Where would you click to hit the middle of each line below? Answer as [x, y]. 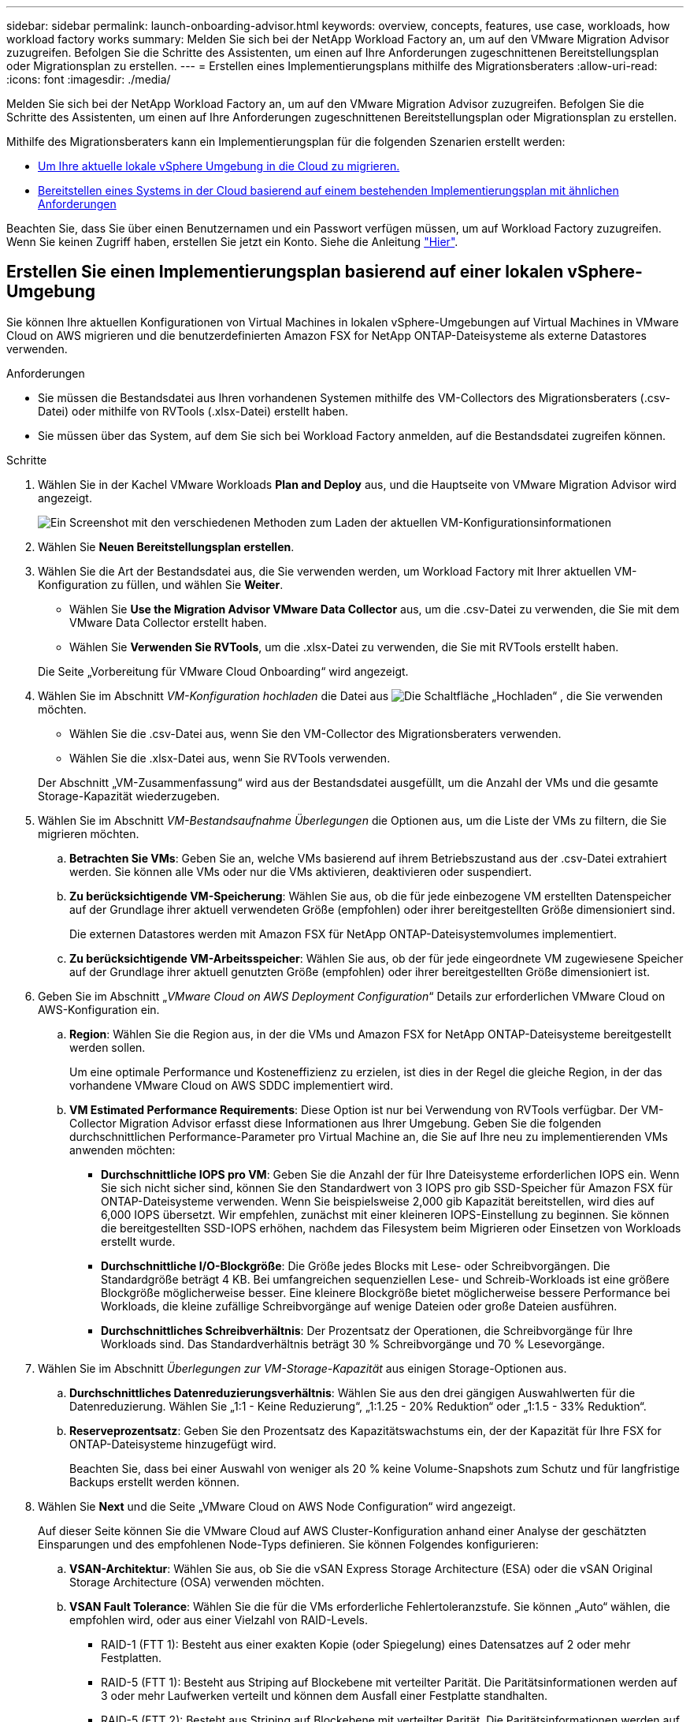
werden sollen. [108, 1047]
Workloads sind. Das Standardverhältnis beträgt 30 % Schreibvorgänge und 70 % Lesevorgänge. [353, 1344]
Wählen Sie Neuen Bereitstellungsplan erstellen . [166, 546]
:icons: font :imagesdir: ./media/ [89, 79]
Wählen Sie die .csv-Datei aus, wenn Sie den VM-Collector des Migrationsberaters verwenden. [315, 733]
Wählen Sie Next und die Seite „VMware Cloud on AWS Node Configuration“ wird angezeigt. [277, 1506]
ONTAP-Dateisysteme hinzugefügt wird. [173, 1444]
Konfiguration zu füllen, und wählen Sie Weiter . [161, 584]
